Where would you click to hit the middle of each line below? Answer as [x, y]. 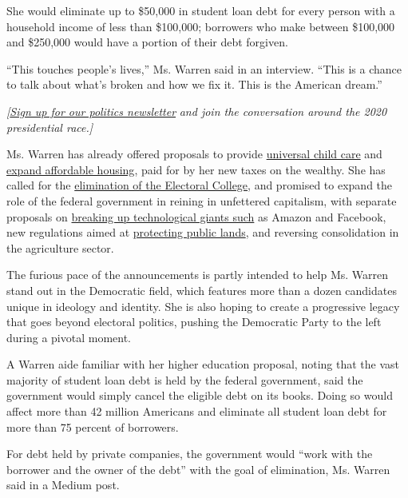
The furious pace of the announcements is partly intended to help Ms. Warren [198, 275]
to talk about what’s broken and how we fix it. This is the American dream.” [194, 84]
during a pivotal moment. [69, 337]
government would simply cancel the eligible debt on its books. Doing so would [200, 395]
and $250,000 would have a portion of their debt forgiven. [147, 42]
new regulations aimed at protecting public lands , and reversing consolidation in [203, 232]
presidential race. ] [50, 127]
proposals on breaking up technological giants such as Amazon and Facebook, [196, 216]
